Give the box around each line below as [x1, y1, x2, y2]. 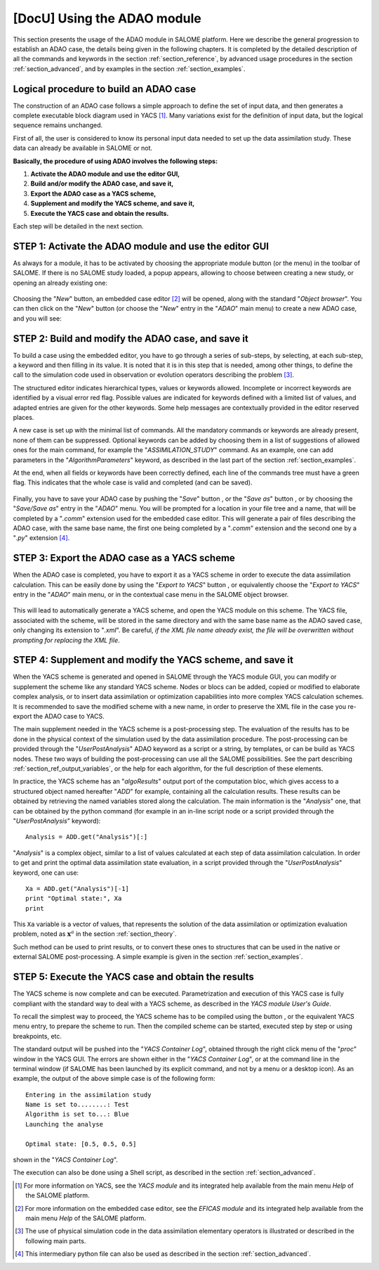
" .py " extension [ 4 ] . [13, 534, 70, 542]
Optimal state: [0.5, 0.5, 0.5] [25, 1140, 137, 1148]
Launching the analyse [25, 1120, 104, 1128]
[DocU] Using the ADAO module [13, 11, 201, 26]
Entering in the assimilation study [25, 1091, 152, 1098]
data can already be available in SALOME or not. [13, 144, 153, 153]
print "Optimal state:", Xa [25, 894, 122, 903]
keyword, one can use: [13, 868, 79, 877]
